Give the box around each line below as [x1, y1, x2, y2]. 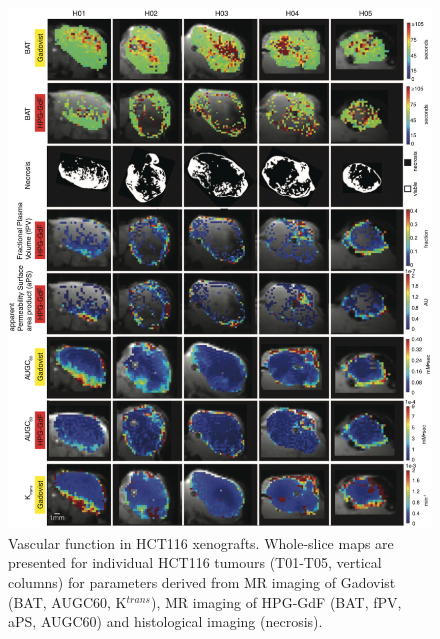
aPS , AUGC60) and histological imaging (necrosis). [8, 611, 323, 632]
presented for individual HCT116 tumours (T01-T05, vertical [8, 552, 382, 573]
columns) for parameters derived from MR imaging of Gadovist [8, 572, 396, 592]
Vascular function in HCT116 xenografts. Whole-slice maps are [8, 532, 394, 553]
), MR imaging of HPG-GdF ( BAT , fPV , [150, 591, 402, 612]
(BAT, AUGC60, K [8, 591, 127, 612]
